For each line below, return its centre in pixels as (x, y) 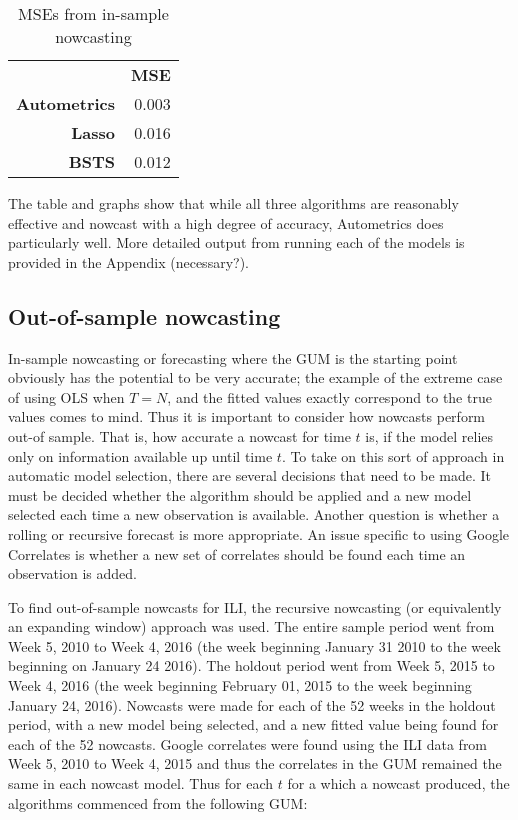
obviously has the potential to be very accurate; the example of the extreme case (255, 377)
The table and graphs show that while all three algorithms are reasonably (233, 203)
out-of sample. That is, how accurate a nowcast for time (179, 435)
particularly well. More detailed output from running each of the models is (236, 242)
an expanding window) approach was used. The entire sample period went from (251, 626)
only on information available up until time (140, 455)
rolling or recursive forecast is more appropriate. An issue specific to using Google (259, 533)
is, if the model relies (429, 435)
